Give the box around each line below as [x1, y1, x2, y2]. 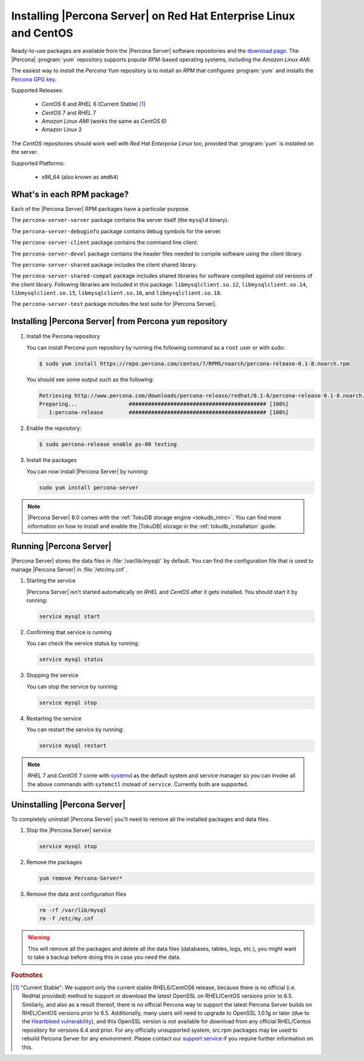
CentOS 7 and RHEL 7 [41, 109, 96, 116]
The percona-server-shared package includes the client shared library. [11, 261, 197, 268]
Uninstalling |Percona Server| [11, 800, 126, 810]
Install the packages [26, 457, 77, 464]
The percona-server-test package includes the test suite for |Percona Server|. [11, 300, 217, 308]
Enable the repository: [26, 424, 82, 432]
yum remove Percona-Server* [39, 875, 123, 882]
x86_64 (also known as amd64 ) [41, 173, 119, 181]
